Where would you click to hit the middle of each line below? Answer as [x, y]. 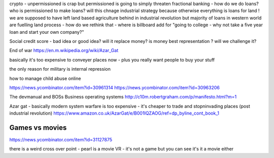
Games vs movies [38, 127]
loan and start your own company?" [47, 32]
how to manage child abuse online [45, 78]
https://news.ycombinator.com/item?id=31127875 [61, 139]
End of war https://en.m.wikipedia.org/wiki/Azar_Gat [64, 50]
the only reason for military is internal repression [60, 69]
